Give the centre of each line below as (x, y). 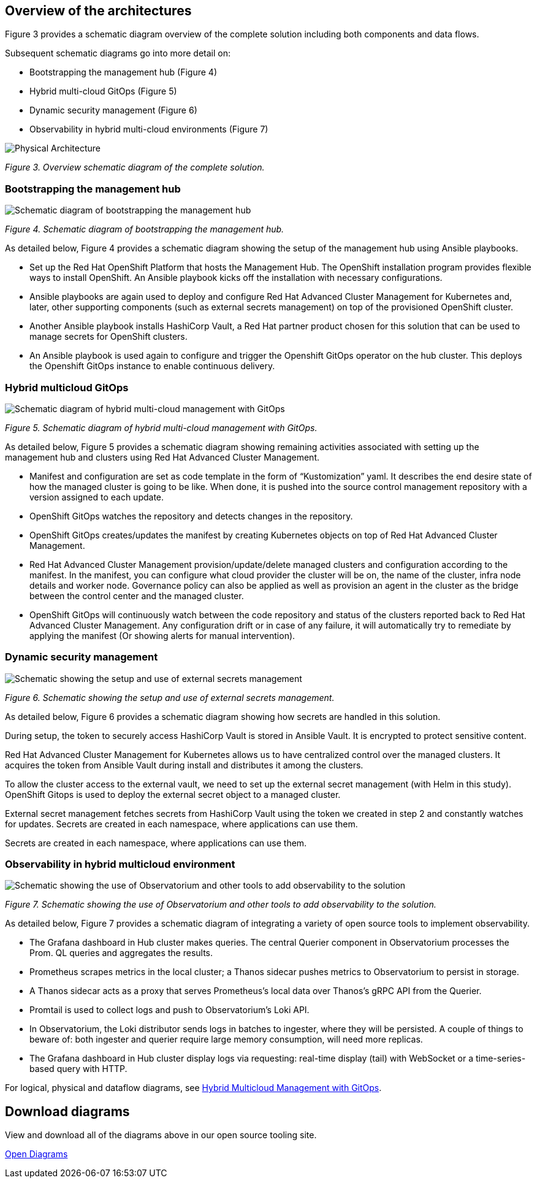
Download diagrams (67, 1111)
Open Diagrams (36, 1154)
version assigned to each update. (97, 497)
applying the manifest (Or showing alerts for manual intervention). (162, 635)
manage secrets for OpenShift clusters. (109, 337)
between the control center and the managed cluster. (137, 595)
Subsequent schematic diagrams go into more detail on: (118, 53)
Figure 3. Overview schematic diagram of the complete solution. (135, 167)
